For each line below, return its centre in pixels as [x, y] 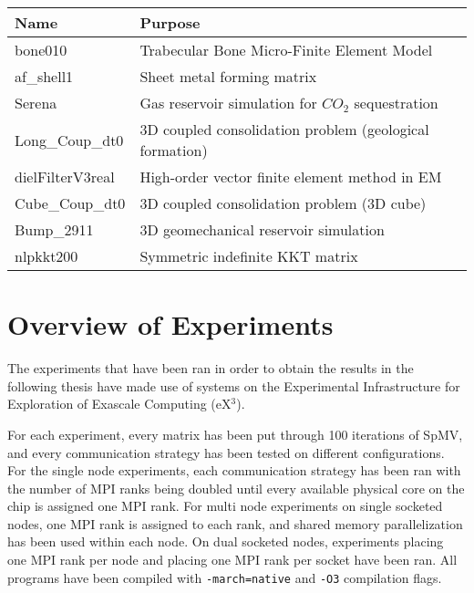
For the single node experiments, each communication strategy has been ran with [234, 470]
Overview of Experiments [170, 324]
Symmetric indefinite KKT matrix [249, 256]
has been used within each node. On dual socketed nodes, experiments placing [226, 541]
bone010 [41, 50]
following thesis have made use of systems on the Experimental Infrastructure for [234, 385]
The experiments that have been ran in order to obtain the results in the [211, 368]
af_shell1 [44, 76]
